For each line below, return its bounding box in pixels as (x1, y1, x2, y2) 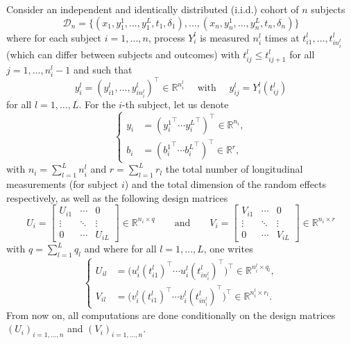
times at (264, 30, 300, 44)
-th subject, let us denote (122, 97, 229, 112)
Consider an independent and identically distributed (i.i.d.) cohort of (6, 2, 299, 16)
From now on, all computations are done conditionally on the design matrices (6, 307, 336, 322)
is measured (200, 30, 250, 44)
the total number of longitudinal (165, 162, 303, 176)
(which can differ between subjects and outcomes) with (6, 46, 240, 61)
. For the (78, 97, 116, 112)
